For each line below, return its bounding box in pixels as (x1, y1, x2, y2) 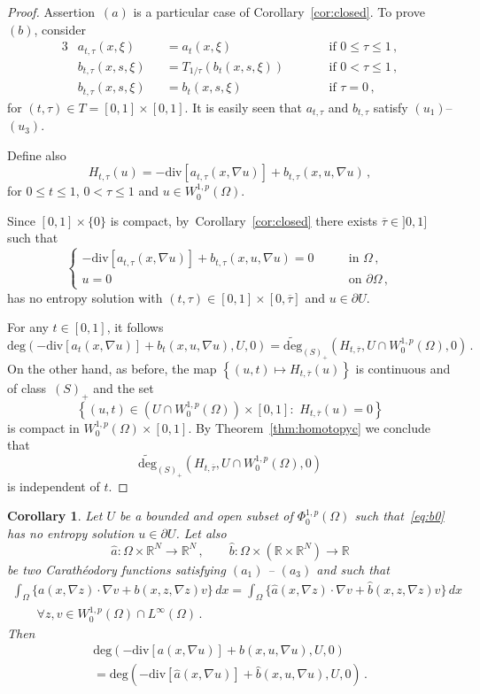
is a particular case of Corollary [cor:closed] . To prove (133, 3, 425, 20)
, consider (34, 19, 86, 38)
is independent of (7, 476, 100, 495)
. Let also (175, 524, 227, 543)
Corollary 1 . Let (7, 506, 103, 525)
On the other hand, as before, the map (7, 359, 217, 377)
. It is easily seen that (184, 97, 303, 116)
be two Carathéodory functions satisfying (7, 559, 226, 578)
